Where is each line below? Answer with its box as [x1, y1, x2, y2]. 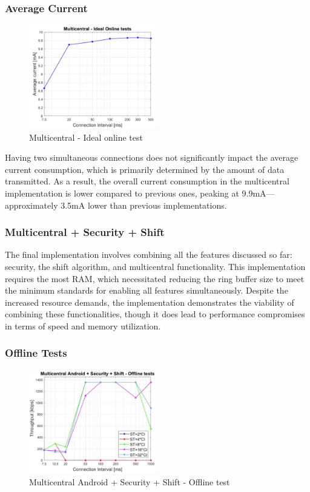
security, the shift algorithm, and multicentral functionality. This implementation [5, 260, 306, 272]
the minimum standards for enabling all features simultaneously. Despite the [5, 284, 288, 297]
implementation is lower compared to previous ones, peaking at [5, 186, 239, 199]
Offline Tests [5, 345, 67, 360]
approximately [5, 198, 58, 211]
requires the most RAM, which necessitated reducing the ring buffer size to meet [5, 272, 305, 285]
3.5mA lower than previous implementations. [61, 198, 227, 211]
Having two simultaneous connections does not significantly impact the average [5, 151, 298, 164]
